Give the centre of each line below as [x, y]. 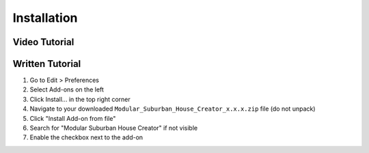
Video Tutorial [43, 42]
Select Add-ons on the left [67, 89]
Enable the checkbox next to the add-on [86, 137]
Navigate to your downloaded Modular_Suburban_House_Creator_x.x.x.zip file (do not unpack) [173, 109]
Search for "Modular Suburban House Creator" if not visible [114, 128]
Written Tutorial [47, 64]
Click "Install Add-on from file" [73, 118]
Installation [45, 18]
